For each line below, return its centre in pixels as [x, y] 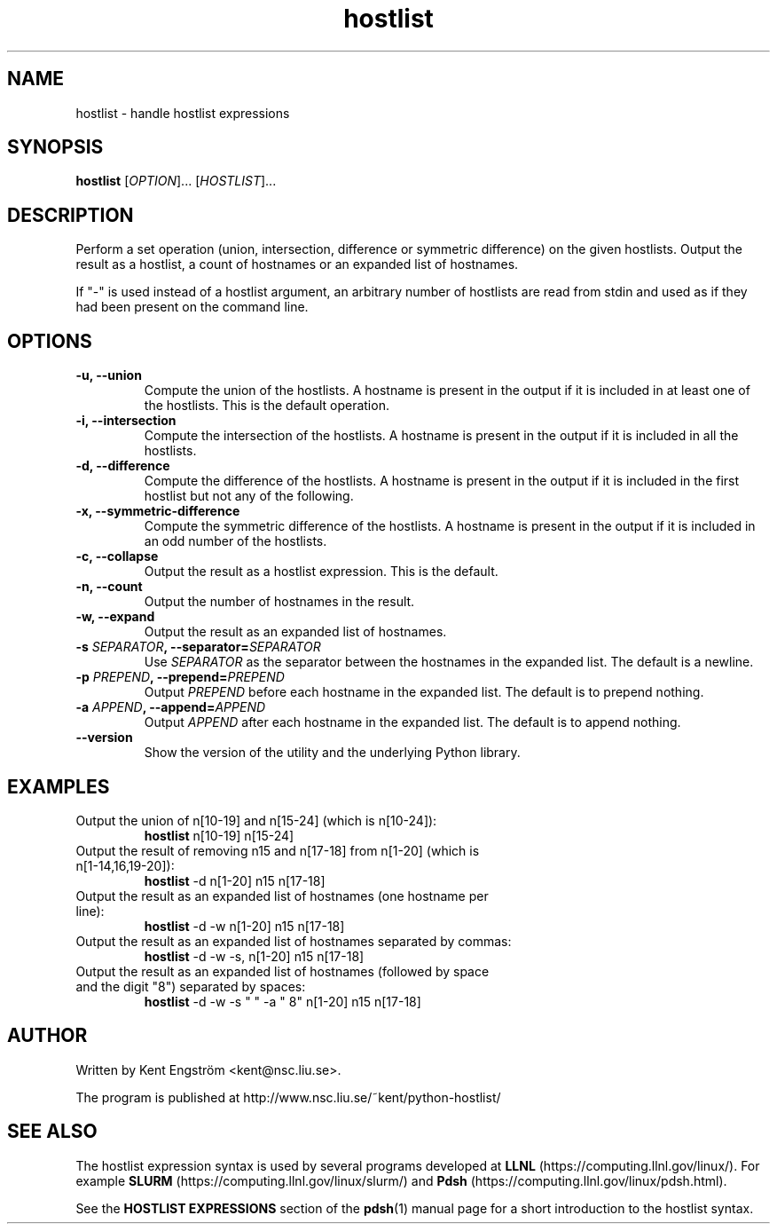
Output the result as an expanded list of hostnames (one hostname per [282, 896]
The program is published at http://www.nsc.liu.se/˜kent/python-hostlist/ [288, 1097]
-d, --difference [123, 466]
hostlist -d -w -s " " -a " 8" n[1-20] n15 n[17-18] [283, 1001]
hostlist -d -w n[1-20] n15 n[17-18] [244, 926]
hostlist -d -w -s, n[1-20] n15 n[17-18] [254, 956]
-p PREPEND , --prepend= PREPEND [180, 677]
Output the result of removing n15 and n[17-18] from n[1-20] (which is [278, 850]
